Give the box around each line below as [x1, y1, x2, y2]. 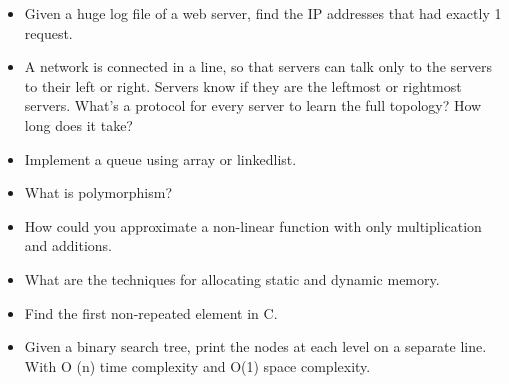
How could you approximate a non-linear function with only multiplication [24, 215, 482, 236]
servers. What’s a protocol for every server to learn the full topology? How [24, 95, 482, 116]
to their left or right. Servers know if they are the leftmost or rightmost [24, 75, 462, 96]
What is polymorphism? [24, 182, 173, 203]
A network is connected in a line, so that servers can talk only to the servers [24, 56, 493, 77]
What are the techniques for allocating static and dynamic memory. [24, 268, 440, 289]
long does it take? [24, 114, 133, 135]
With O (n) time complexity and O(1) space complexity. [24, 355, 371, 376]
